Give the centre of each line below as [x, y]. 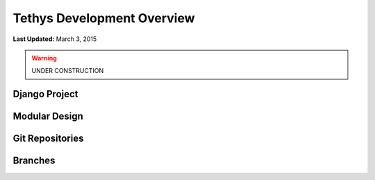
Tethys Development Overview [104, 18]
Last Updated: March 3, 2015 [55, 39]
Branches [34, 161]
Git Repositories [48, 139]
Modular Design [48, 116]
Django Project [46, 94]
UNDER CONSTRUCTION [68, 71]
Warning [44, 58]
